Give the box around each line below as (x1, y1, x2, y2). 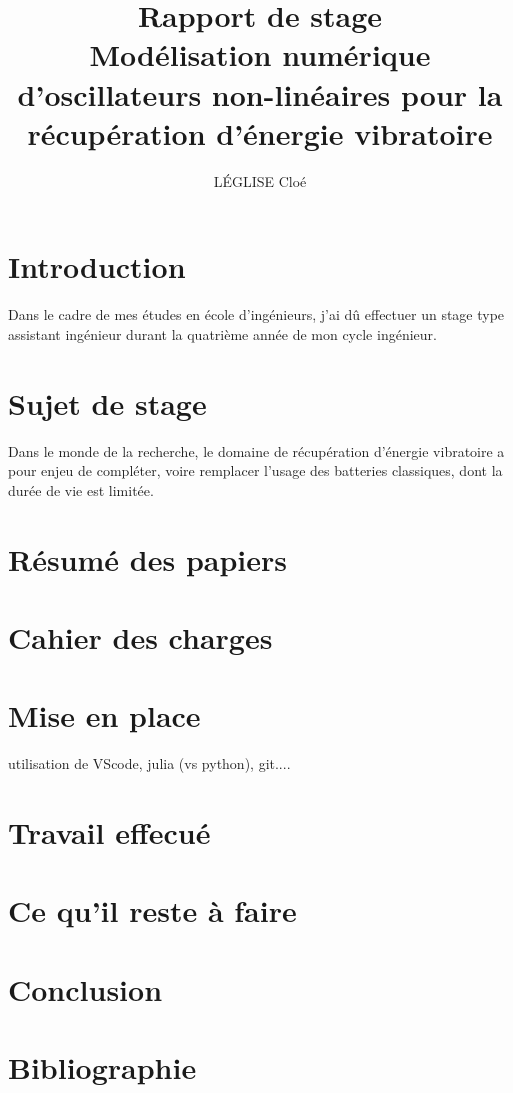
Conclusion (8, 968, 163, 1009)
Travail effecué (8, 811, 211, 852)
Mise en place (8, 695, 201, 736)
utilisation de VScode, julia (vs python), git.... (8, 753, 291, 774)
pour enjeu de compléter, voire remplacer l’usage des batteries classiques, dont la (8, 460, 503, 481)
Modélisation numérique (89, 34, 431, 75)
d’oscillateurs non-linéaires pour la (17, 73, 503, 114)
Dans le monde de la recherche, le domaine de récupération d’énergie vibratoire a (8, 440, 505, 461)
